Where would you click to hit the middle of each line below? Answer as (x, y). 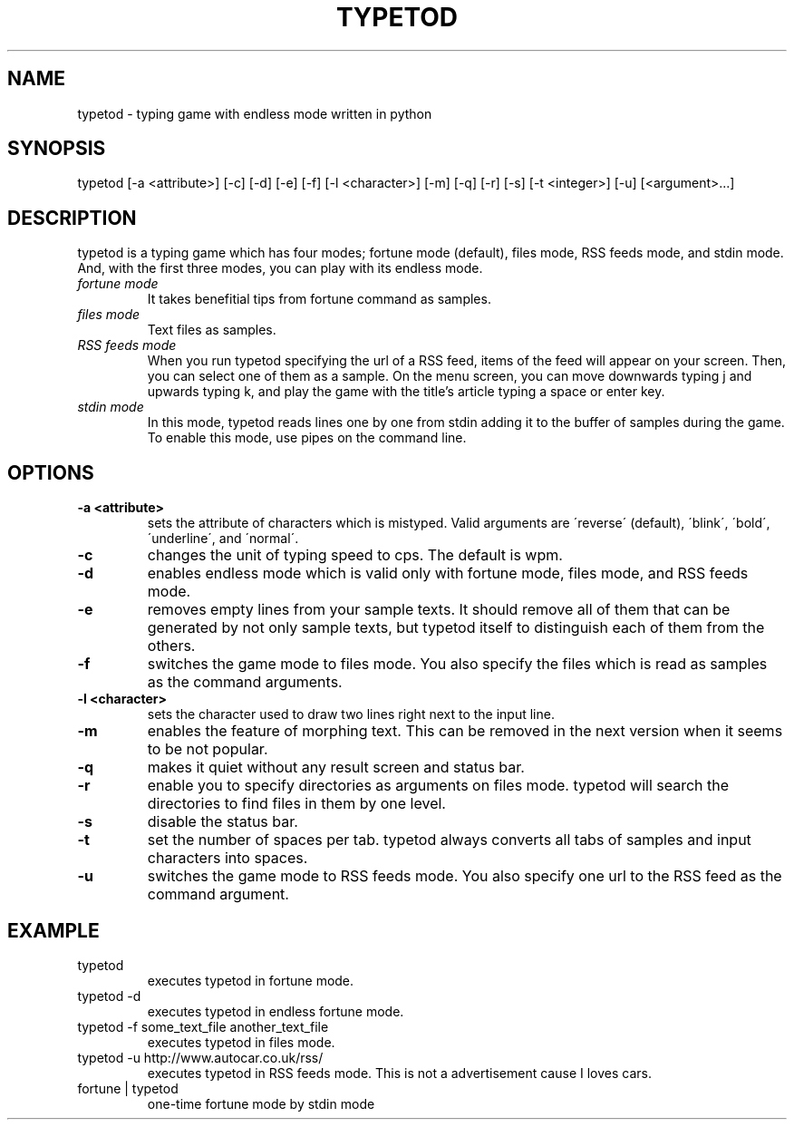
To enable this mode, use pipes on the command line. (307, 438)
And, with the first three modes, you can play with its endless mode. (280, 268)
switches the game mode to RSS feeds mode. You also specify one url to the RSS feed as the (465, 876)
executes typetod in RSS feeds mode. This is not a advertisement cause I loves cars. (399, 1073)
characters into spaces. (228, 858)
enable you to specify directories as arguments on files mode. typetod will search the (438, 786)
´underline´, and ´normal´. (223, 539)
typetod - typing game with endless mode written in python (255, 113)
